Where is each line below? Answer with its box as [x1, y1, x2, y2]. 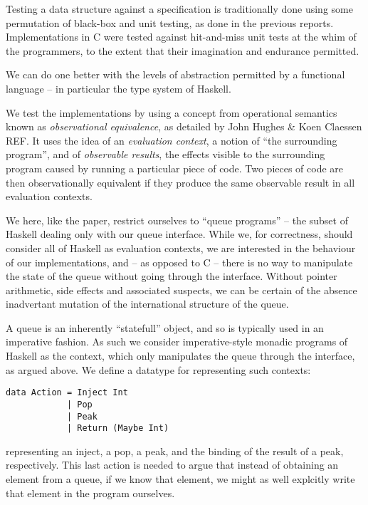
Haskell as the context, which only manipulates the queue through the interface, [6, 348, 355, 363]
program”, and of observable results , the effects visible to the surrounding [6, 147, 325, 162]
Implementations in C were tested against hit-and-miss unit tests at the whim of [6, 29, 357, 44]
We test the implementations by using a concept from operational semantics [6, 105, 337, 120]
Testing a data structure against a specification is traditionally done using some [6, 1, 353, 16]
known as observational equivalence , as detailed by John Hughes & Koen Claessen [6, 119, 362, 134]
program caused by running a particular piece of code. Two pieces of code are [6, 160, 344, 175]
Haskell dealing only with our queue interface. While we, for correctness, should [6, 227, 353, 241]
